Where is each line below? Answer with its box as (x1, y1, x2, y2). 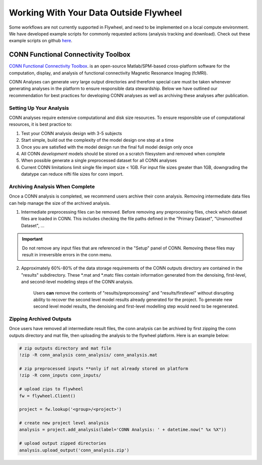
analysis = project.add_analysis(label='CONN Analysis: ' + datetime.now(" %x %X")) (19, 427, 227, 432)
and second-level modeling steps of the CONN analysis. (21, 279, 133, 285)
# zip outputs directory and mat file (19, 345, 112, 351)
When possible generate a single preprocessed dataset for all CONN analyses (21, 158, 177, 164)
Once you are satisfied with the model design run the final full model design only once (21, 144, 194, 150)
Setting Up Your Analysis (9, 104, 69, 111)
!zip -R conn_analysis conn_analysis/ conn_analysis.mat (19, 352, 158, 358)
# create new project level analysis (19, 420, 109, 426)
